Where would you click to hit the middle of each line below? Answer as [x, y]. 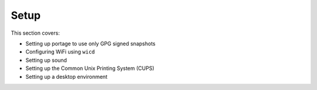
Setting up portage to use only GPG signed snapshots [90, 44]
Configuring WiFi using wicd [60, 52]
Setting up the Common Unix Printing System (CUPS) [90, 68]
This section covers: [35, 33]
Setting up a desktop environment [67, 76]
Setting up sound [46, 60]
